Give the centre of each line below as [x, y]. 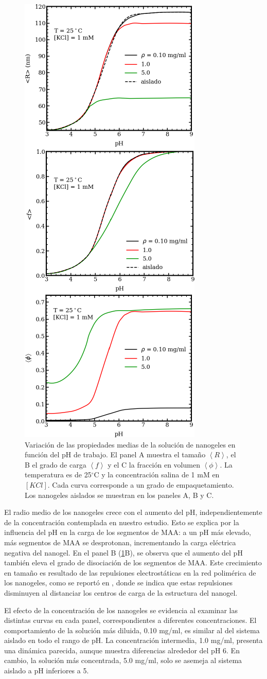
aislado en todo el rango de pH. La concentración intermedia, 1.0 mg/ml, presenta [133, 640]
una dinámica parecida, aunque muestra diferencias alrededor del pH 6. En [122, 650]
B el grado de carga [56, 464]
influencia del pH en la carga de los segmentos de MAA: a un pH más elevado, [128, 532]
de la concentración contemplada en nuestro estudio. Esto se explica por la [122, 522]
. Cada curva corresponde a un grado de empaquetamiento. [141, 484]
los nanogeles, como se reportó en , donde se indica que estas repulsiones [119, 583]
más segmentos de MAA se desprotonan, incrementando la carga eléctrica [120, 542]
